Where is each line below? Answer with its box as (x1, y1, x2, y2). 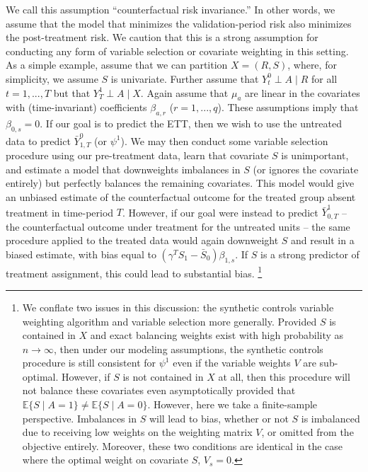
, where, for (287, 57, 337, 72)
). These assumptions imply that (217, 100, 359, 115)
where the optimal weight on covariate (22, 452, 188, 467)
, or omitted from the (261, 425, 354, 439)
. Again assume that (140, 85, 229, 100)
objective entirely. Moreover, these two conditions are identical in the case (22, 438, 343, 453)
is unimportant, (281, 148, 349, 163)
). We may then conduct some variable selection (120, 133, 328, 148)
